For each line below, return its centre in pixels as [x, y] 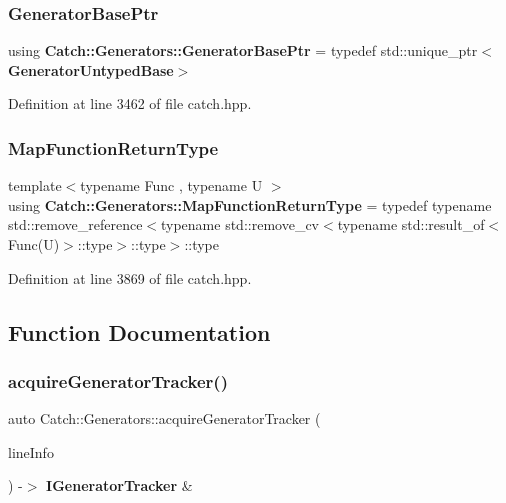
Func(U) [34, 244]
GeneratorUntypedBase [91, 69]
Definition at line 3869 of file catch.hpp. [130, 277]
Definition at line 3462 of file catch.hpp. [130, 103]
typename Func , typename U [171, 185]
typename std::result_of [411, 224]
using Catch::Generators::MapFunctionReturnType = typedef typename [250, 204]
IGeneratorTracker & [119, 485]
